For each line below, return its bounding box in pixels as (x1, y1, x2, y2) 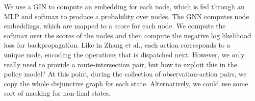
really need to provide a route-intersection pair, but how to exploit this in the (4, 59, 237, 69)
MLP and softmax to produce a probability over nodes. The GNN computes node (4, 11, 249, 21)
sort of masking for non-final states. (4, 88, 111, 98)
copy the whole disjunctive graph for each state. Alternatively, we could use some (4, 78, 248, 88)
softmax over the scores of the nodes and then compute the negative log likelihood (4, 30, 251, 40)
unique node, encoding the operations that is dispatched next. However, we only (4, 49, 245, 59)
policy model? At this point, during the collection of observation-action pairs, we (4, 69, 247, 79)
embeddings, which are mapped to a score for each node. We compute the (4, 21, 226, 31)
